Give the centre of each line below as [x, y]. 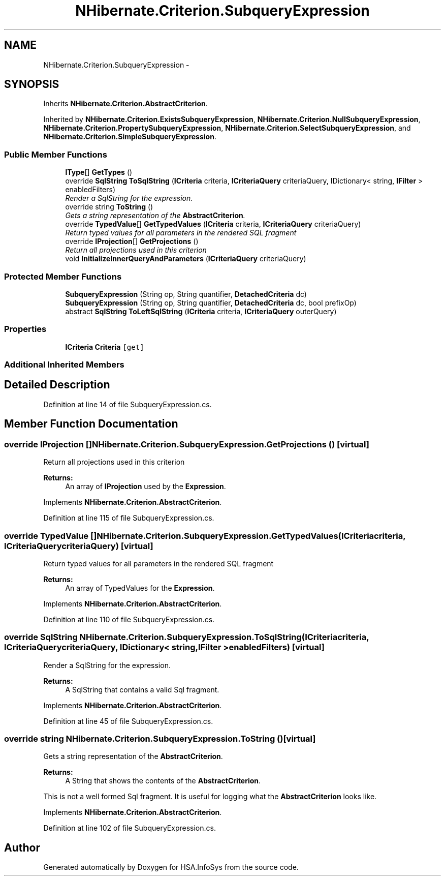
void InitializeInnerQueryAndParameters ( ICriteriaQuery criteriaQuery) [186, 259]
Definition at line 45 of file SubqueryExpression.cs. [128, 721]
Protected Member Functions [63, 276]
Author [22, 847]
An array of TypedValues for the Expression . [140, 588]
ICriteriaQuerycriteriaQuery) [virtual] [79, 546]
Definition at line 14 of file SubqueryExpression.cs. [128, 404]
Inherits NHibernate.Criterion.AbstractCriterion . [125, 104]
